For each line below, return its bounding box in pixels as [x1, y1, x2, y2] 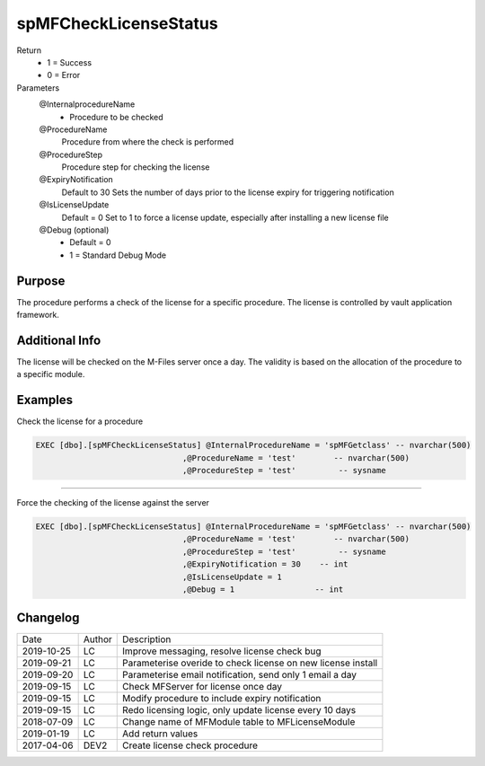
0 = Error [47, 70, 81, 81]
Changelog [16, 611, 80, 626]
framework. [16, 310, 60, 321]
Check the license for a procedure [16, 416, 144, 427]
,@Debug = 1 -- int [181, 584, 344, 594]
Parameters [16, 82, 60, 93]
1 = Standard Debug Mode [69, 250, 166, 260]
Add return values [122, 727, 198, 740]
